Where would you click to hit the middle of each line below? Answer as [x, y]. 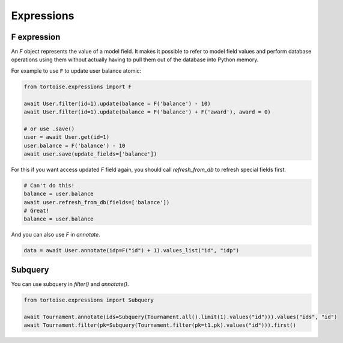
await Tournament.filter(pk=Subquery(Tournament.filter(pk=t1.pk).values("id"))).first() [160, 325]
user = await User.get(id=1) [67, 137]
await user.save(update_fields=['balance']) [90, 154]
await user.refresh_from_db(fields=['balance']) [97, 202]
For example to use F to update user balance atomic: [76, 71]
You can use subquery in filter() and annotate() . [70, 284]
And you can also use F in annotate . [56, 235]
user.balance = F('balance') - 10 [74, 145]
